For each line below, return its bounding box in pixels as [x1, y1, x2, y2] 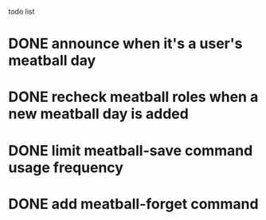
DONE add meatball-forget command [8, 194, 259, 213]
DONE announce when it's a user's [8, 35, 243, 53]
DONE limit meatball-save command [8, 141, 253, 159]
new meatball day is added [8, 105, 189, 123]
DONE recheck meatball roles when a [8, 88, 259, 106]
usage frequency [8, 159, 123, 176]
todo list [8, 7, 35, 16]
